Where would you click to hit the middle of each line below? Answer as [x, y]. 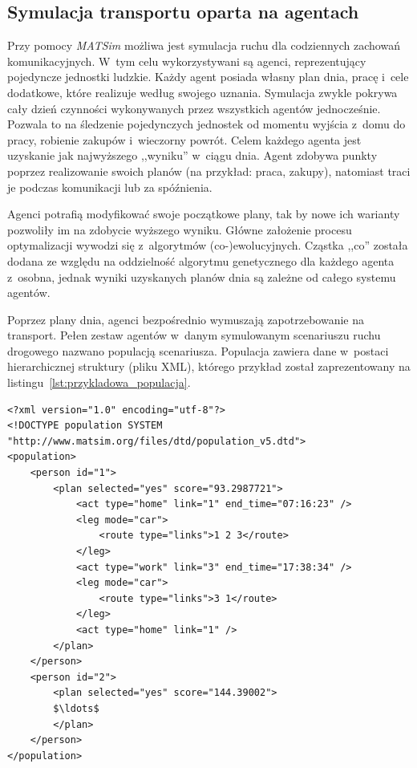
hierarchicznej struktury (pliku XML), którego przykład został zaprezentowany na [209, 366]
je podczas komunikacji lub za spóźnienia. [110, 187]
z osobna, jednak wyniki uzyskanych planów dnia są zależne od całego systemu [202, 276]
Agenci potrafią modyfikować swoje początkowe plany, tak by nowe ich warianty [204, 214]
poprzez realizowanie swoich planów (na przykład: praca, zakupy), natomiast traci [209, 171]
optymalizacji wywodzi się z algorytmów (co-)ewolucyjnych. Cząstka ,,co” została [208, 245]
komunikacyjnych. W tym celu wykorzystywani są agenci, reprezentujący [187, 61]
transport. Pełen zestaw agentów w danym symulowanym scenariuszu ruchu [194, 335]
